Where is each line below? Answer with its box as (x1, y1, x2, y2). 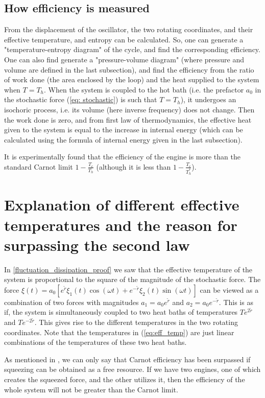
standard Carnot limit (4, 161, 73, 172)
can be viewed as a (200, 284, 259, 295)
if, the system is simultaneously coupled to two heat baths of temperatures (4, 307, 238, 317)
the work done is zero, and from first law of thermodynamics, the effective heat (4, 114, 252, 125)
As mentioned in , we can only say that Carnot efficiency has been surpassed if (4, 354, 251, 364)
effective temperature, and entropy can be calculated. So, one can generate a (4, 34, 244, 44)
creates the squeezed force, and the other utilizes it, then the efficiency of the (4, 374, 245, 385)
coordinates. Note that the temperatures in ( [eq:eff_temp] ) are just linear (4, 326, 234, 337)
